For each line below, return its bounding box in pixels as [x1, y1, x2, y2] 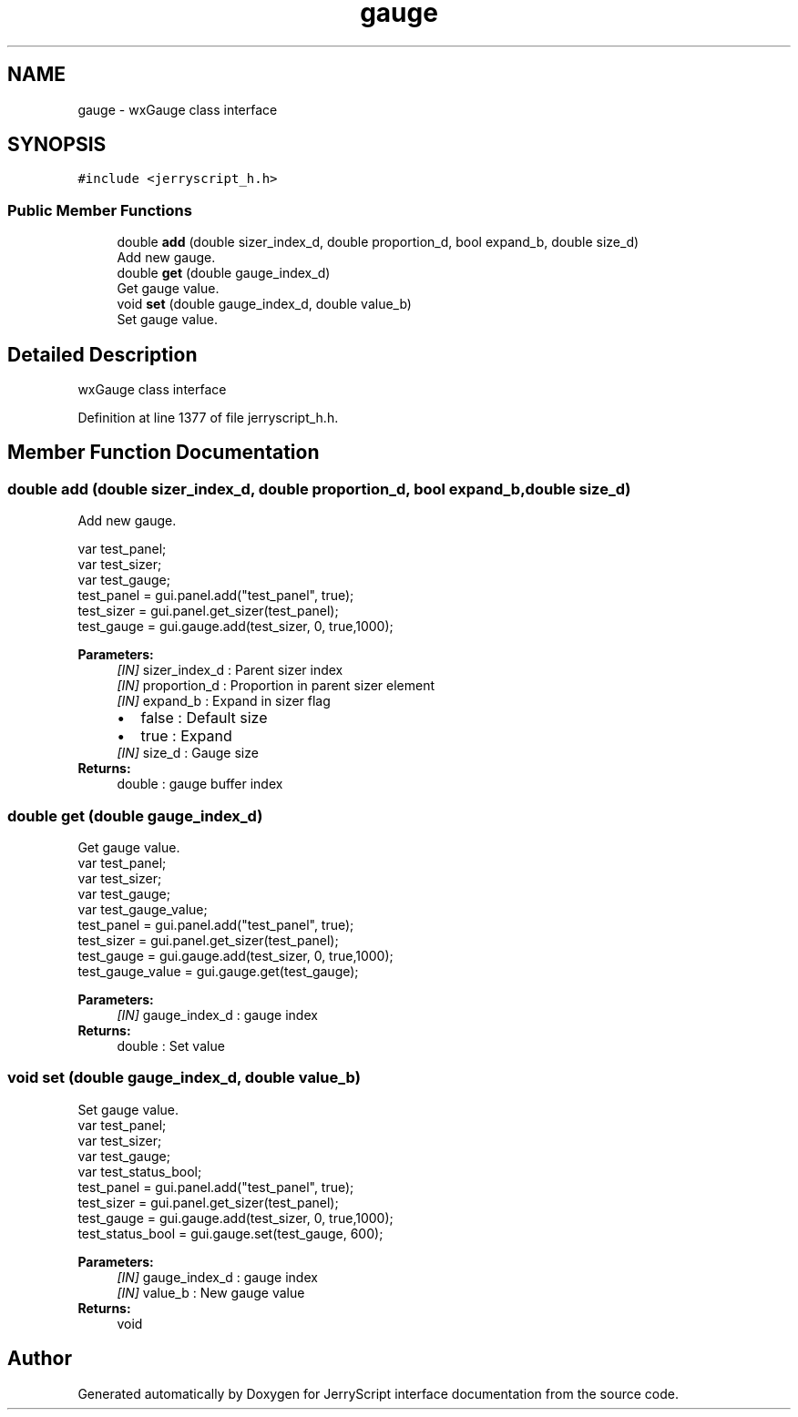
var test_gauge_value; [77, 902, 208, 917]
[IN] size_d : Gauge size [117, 745, 259, 761]
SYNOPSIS [7, 133, 107, 157]
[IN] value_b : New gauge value [117, 1284, 305, 1300]
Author [7, 1347, 72, 1371]
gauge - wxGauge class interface [77, 101, 278, 117]
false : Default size [140, 708, 268, 728]
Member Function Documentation [7, 441, 320, 464]
